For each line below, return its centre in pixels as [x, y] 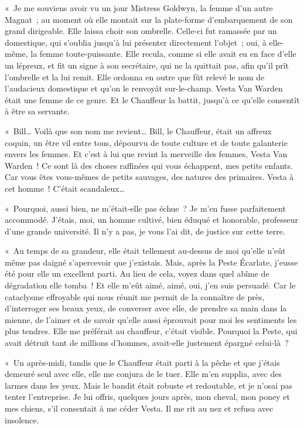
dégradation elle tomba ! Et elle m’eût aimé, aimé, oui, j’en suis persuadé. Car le [150, 285]
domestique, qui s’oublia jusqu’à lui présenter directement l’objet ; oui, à [136, 42]
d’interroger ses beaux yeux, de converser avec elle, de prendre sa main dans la [146, 308]
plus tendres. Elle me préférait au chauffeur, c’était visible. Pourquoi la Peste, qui [151, 331]
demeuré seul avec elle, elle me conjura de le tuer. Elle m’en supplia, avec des [143, 374]
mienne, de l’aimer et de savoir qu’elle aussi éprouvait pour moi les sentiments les [151, 319]
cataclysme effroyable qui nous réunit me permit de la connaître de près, [135, 296]
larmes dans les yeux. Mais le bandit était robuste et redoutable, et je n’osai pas [149, 385]
